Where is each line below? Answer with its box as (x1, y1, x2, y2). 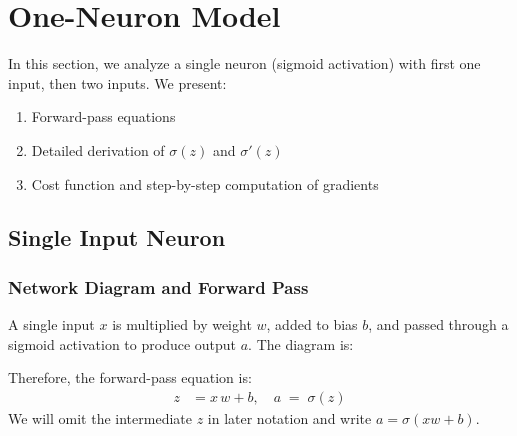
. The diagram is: (248, 333, 354, 354)
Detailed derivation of (31, 139, 165, 160)
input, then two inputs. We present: (8, 72, 227, 93)
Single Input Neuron (8, 222, 226, 253)
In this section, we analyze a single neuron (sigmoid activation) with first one (8, 53, 481, 74)
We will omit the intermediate (8, 407, 192, 428)
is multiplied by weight (112, 314, 252, 335)
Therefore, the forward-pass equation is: (8, 367, 252, 388)
